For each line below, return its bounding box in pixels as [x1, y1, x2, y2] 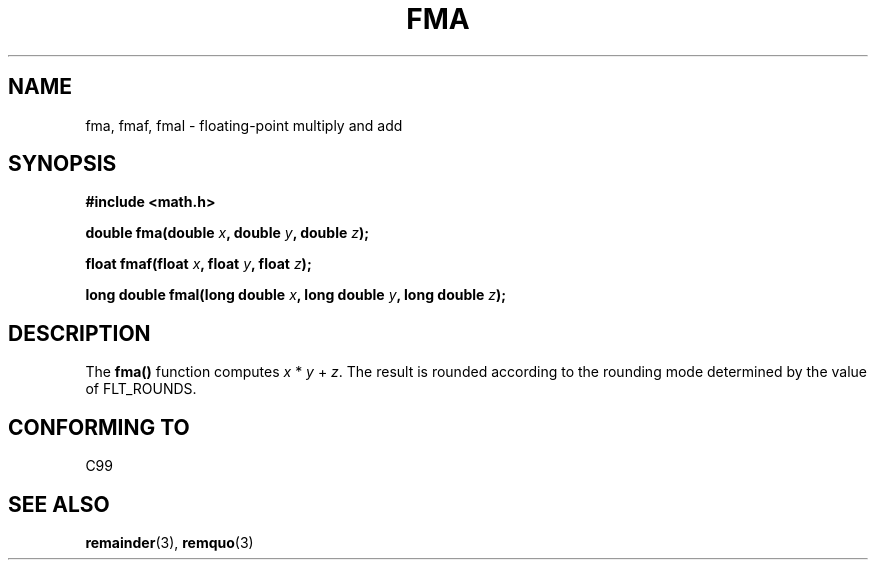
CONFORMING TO [8, 414, 190, 440]
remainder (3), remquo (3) [85, 533, 254, 551]
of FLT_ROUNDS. [85, 380, 197, 398]
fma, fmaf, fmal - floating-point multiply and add [85, 116, 403, 134]
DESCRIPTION [8, 320, 151, 346]
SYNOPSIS [8, 151, 117, 177]
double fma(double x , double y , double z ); [85, 224, 370, 242]
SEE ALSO [8, 491, 110, 517]
